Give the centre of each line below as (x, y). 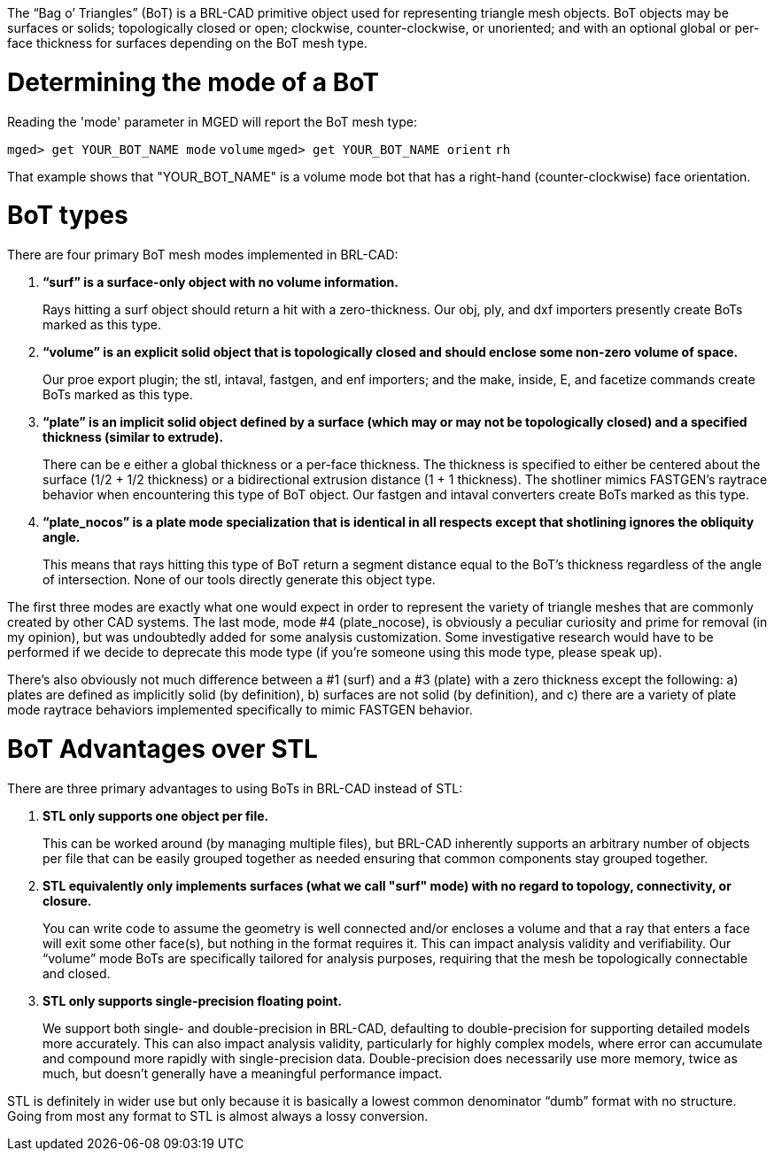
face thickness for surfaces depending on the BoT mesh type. (187, 43)
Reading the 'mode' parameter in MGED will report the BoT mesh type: (212, 121)
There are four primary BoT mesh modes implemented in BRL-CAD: (203, 255)
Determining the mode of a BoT (193, 82)
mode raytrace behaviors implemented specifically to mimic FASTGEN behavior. (240, 710)
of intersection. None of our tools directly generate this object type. (239, 579)
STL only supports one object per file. (156, 815)
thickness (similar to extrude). (133, 437)
